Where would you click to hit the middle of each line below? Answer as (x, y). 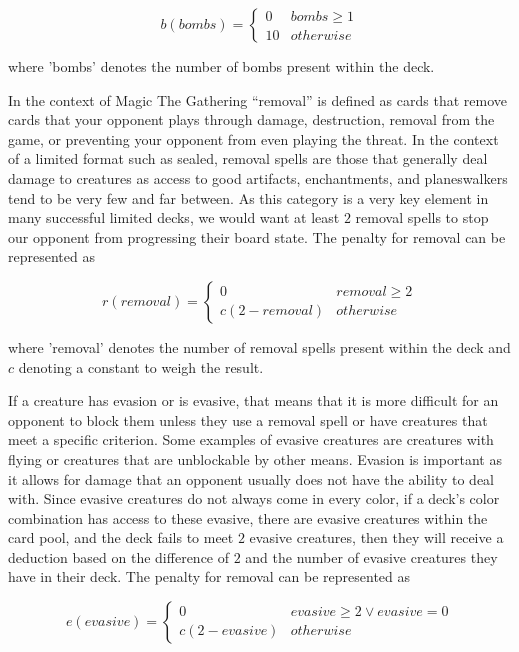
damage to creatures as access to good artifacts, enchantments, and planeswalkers (258, 177)
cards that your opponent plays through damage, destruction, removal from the (251, 119)
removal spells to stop (422, 217)
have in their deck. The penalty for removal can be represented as (209, 576)
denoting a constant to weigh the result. (141, 366)
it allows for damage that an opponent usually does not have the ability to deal (251, 478)
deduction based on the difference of (119, 556)
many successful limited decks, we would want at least (174, 217)
